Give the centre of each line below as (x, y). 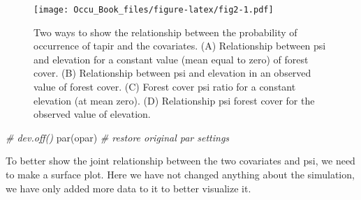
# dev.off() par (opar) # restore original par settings (118, 137)
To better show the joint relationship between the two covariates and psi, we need (180, 161)
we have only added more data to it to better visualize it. (128, 188)
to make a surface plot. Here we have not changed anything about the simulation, (180, 174)
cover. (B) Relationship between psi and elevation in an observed (172, 73)
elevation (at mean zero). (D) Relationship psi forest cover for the (174, 100)
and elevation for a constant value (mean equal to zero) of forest (171, 59)
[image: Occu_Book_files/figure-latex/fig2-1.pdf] (154, 10)
